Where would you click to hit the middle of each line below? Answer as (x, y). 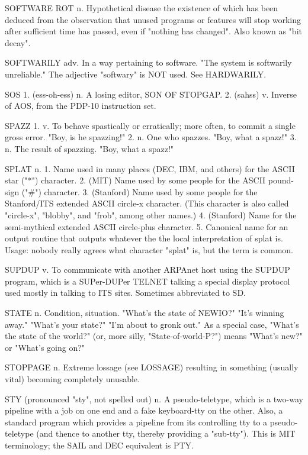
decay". (18, 42)
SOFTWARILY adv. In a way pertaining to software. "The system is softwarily (148, 62)
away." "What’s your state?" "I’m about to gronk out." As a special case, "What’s (152, 324)
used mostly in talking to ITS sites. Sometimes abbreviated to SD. (125, 293)
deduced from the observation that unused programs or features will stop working (153, 19)
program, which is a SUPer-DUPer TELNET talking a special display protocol (147, 281)
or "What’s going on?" (45, 347)
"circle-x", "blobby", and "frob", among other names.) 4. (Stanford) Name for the (151, 214)
